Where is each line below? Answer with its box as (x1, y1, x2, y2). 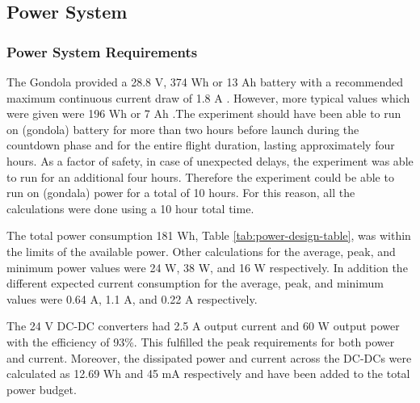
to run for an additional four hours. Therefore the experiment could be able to (6, 168, 394, 185)
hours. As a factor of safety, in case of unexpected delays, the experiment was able (6, 152, 414, 169)
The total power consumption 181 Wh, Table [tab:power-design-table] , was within (6, 227, 411, 244)
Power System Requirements (6, 41, 198, 61)
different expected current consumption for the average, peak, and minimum (6, 275, 384, 292)
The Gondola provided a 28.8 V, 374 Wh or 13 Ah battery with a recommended (6, 73, 404, 90)
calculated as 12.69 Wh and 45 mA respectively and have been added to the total (6, 365, 410, 382)
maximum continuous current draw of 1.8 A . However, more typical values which (6, 89, 410, 106)
